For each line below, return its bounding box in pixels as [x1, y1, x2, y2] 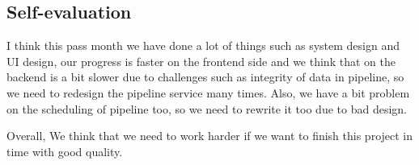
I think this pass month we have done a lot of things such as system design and [6, 37, 400, 54]
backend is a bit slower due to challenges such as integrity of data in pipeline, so [6, 68, 404, 85]
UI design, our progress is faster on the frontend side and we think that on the [6, 52, 396, 69]
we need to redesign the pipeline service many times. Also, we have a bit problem [6, 84, 410, 101]
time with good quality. [6, 142, 123, 159]
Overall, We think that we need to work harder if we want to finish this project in [6, 127, 413, 144]
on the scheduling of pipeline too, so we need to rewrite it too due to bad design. [6, 100, 407, 117]
